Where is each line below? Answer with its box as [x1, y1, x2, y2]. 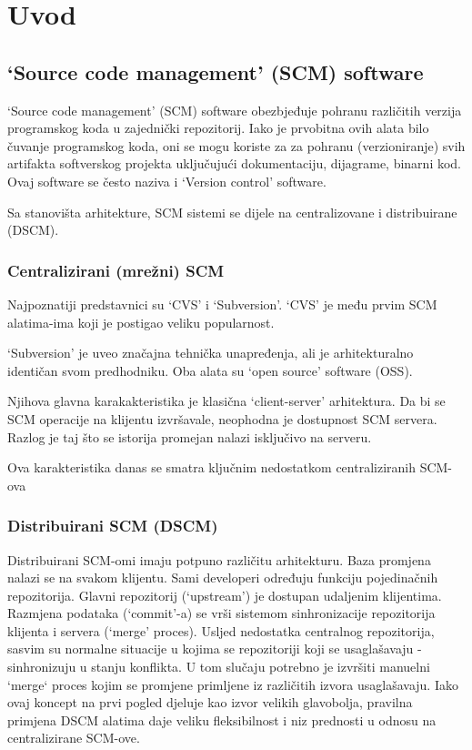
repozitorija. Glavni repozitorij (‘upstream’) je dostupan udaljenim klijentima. [7, 585, 442, 604]
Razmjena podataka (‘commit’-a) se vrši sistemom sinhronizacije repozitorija [7, 603, 436, 623]
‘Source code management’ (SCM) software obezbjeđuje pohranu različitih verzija [7, 100, 462, 119]
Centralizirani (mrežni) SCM [7, 258, 225, 281]
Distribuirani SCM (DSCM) [7, 514, 218, 537]
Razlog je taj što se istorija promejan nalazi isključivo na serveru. [7, 427, 372, 446]
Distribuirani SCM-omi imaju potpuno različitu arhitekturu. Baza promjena [7, 550, 431, 569]
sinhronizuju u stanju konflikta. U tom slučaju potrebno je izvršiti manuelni [7, 657, 430, 676]
